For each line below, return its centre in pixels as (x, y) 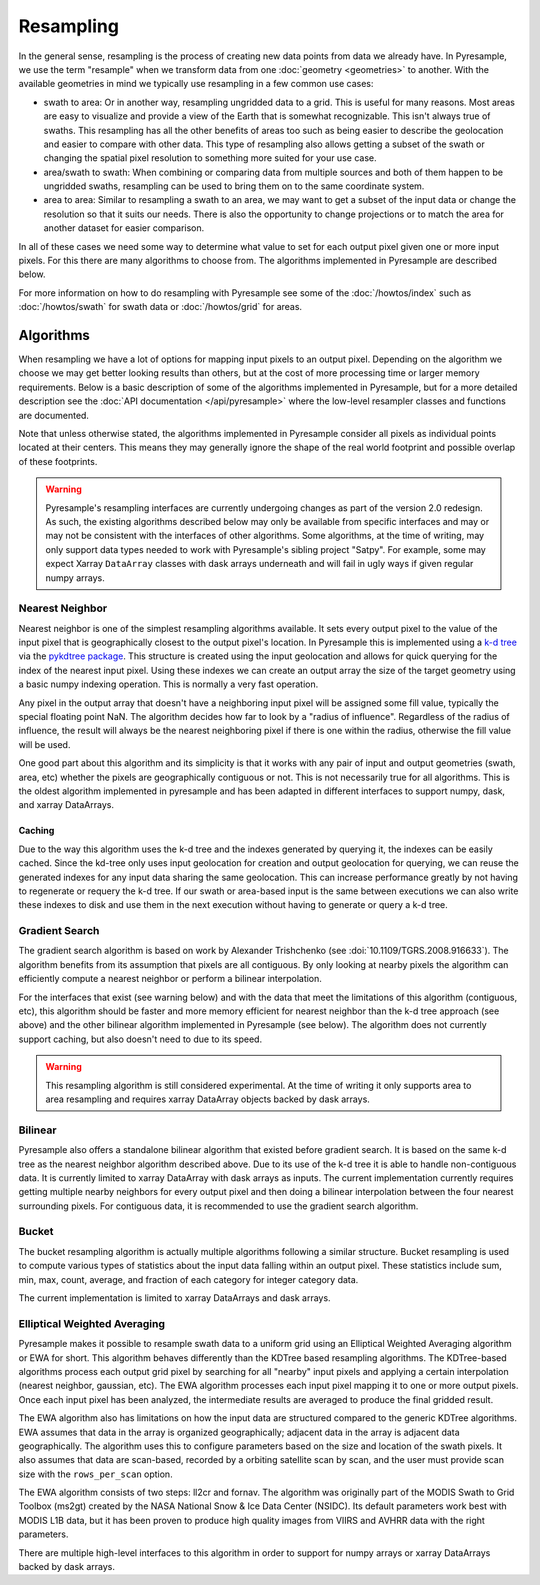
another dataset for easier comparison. (124, 228)
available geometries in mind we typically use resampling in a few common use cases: (196, 84)
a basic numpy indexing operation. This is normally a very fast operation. (168, 684)
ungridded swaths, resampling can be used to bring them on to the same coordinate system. (234, 186)
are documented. (54, 415)
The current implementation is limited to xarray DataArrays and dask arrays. (174, 1298)
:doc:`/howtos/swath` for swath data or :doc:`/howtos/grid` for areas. (160, 307)
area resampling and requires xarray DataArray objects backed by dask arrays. (207, 1099)
